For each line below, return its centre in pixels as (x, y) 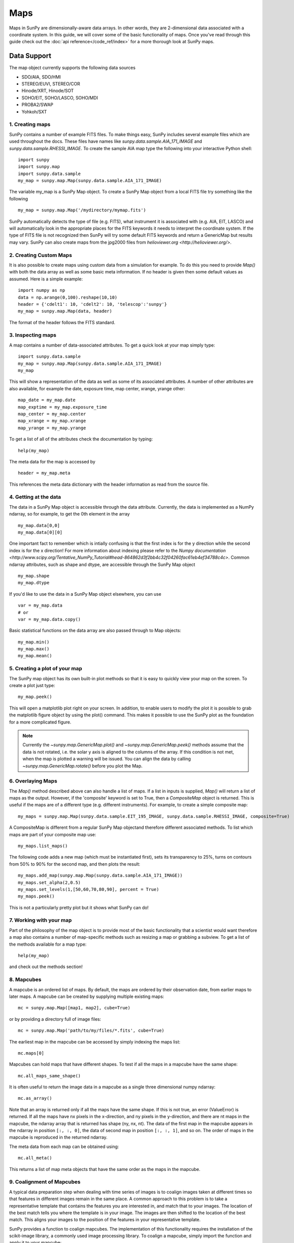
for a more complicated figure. (40, 722)
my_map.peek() (35, 697)
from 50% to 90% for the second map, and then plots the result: (75, 864)
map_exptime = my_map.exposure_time (62, 407)
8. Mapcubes (25, 979)
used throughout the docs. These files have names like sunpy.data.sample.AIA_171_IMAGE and (106, 141)
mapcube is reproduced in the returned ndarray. (58, 1137)
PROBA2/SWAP (37, 105)
